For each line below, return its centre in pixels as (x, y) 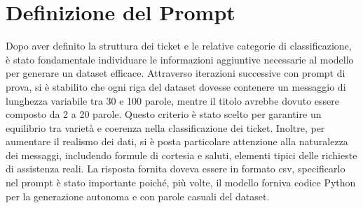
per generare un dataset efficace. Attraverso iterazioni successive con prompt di (176, 73)
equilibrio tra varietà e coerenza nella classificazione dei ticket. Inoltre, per (165, 127)
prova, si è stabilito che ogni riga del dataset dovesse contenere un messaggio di (176, 86)
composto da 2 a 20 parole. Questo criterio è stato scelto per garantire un (164, 114)
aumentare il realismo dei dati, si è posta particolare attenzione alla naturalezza (177, 141)
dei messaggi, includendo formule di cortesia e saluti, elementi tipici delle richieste (181, 155)
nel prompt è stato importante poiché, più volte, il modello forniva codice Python (181, 183)
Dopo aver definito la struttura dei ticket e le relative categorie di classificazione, (179, 46)
